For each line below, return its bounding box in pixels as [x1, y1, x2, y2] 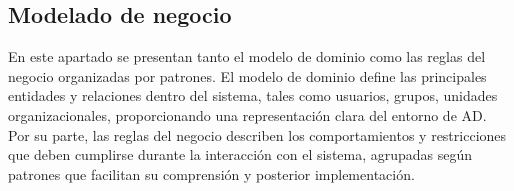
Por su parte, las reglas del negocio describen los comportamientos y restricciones [8, 124, 507, 145]
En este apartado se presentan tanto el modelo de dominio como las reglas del [8, 46, 486, 67]
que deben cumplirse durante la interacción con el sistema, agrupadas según [8, 144, 473, 165]
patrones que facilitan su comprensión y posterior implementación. [8, 163, 415, 184]
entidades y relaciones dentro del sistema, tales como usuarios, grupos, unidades [8, 85, 498, 106]
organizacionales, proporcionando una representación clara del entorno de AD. [8, 104, 487, 125]
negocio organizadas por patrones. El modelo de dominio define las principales [8, 65, 487, 86]
